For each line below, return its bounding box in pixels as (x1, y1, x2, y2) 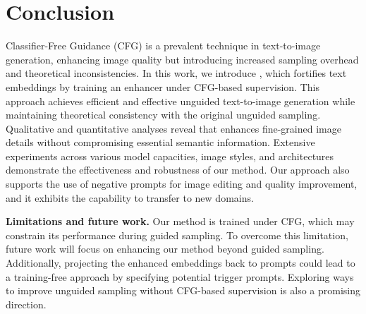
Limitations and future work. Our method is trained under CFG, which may (6, 214, 355, 229)
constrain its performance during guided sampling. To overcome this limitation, (6, 227, 348, 242)
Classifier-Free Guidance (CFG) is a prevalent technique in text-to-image (6, 38, 321, 53)
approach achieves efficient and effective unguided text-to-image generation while (6, 93, 355, 108)
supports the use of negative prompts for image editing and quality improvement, (6, 176, 358, 191)
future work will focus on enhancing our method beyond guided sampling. (6, 241, 324, 256)
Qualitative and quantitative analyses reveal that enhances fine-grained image (6, 121, 341, 135)
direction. (6, 296, 47, 311)
